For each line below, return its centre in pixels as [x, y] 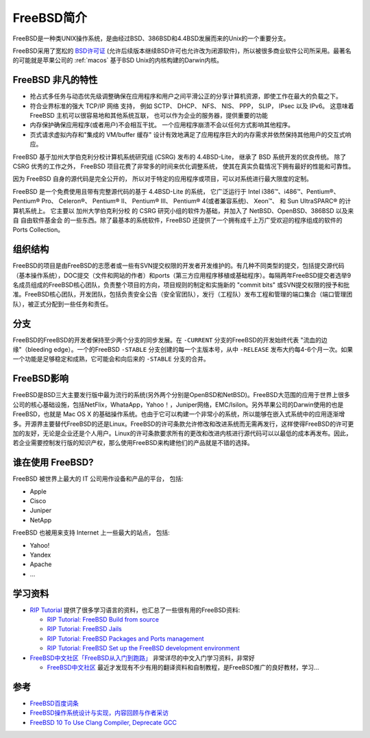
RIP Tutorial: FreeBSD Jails [85, 629]
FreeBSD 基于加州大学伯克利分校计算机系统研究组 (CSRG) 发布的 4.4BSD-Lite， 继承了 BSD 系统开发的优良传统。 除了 [180, 157]
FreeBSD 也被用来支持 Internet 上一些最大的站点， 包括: [91, 533]
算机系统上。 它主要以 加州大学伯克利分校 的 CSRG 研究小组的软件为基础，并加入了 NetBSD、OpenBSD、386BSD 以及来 [183, 211]
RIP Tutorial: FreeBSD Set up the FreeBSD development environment [143, 648]
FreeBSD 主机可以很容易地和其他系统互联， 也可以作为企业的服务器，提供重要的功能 [149, 116]
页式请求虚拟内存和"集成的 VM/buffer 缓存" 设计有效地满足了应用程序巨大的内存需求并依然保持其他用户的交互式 [187, 134]
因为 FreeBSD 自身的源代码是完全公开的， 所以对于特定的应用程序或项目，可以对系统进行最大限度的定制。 [163, 179]
